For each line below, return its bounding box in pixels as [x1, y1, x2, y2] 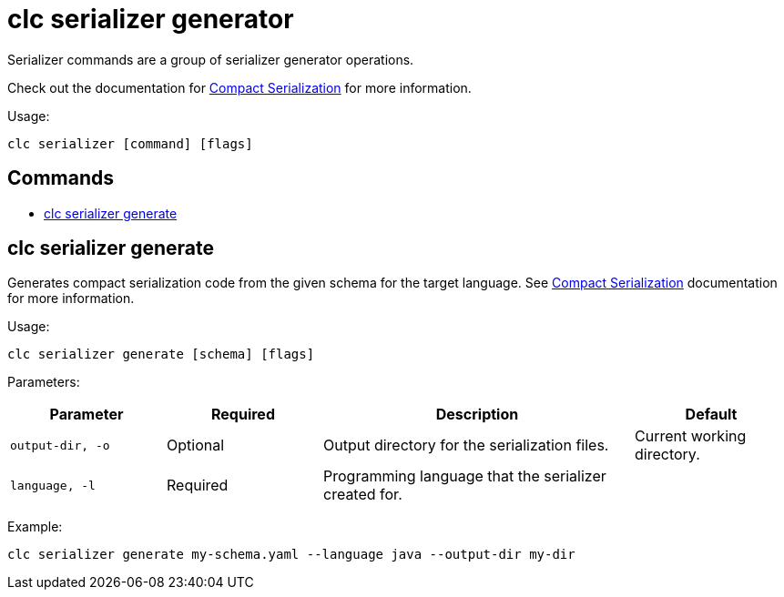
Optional [167, 436, 225, 455]
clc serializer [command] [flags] [7, 136, 253, 151]
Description [435, 405, 519, 424]
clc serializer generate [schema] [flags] [7, 347, 315, 362]
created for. [323, 485, 402, 504]
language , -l [10, 478, 96, 492]
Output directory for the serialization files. [323, 436, 609, 455]
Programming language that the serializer [323, 467, 606, 486]
